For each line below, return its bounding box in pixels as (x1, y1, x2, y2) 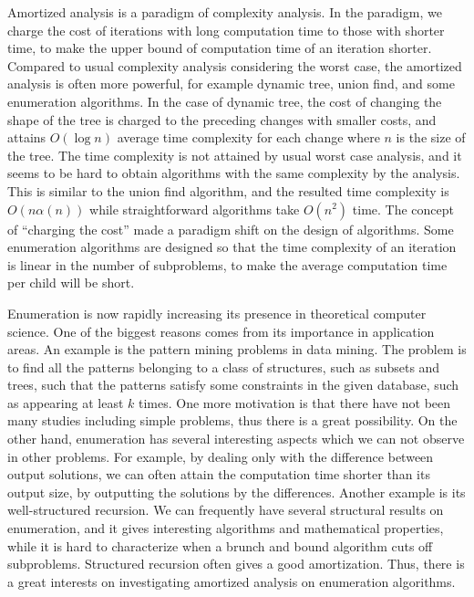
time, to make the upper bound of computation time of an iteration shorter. (7, 38, 432, 58)
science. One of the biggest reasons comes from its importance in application (7, 321, 435, 340)
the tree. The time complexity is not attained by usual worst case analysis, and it (7, 145, 462, 164)
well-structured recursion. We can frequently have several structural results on (7, 500, 444, 519)
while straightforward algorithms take (89, 199, 300, 218)
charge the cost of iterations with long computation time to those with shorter (7, 20, 445, 39)
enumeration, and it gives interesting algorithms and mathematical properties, (7, 518, 444, 538)
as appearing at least (7, 393, 124, 412)
